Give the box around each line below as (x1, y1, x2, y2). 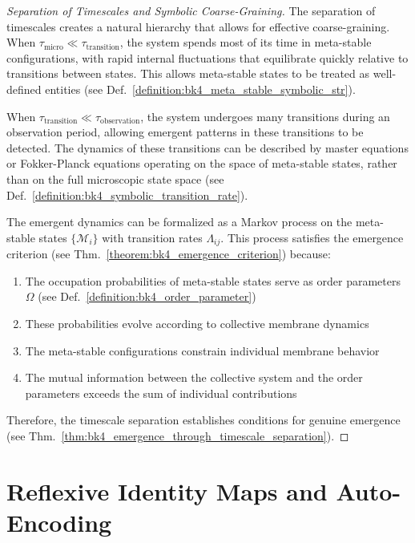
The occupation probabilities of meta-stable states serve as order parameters (25, 272, 401, 289)
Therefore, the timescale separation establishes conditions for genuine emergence (6, 411, 401, 428)
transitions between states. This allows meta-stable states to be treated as (6, 65, 370, 82)
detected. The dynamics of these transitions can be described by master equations (6, 139, 409, 156)
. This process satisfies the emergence (220, 229, 404, 245)
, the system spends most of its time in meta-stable (119, 34, 372, 51)
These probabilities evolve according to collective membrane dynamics (25, 314, 369, 331)
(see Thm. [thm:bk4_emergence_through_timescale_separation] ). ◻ (6, 427, 349, 444)
